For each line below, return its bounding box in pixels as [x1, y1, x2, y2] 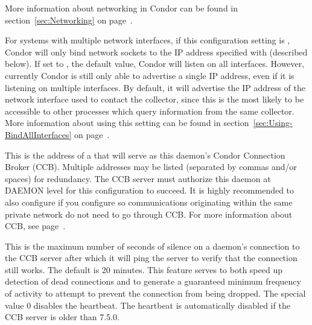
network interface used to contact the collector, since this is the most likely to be [5, 93, 304, 106]
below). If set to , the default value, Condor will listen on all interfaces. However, [5, 57, 305, 70]
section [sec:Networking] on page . [5, 13, 133, 26]
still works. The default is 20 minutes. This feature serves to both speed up [5, 263, 282, 276]
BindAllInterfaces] [5, 128, 72, 140]
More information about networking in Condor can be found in [5, 2, 238, 14]
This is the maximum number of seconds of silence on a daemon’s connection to [5, 239, 300, 252]
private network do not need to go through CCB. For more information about [5, 207, 293, 220]
